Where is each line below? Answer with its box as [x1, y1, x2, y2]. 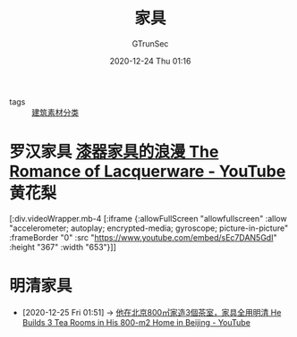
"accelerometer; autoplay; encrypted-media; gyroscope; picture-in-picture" [9, 223, 289, 233]
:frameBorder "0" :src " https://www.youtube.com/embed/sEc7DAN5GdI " [9, 232, 277, 242]
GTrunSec [132, 38, 169, 49]
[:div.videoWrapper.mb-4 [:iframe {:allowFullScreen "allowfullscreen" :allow [9, 213, 288, 223]
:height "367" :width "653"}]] [9, 241, 116, 252]
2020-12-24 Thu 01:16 [109, 55, 191, 66]
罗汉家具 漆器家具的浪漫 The [9, 142, 219, 162]
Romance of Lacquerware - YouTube [9, 162, 286, 181]
